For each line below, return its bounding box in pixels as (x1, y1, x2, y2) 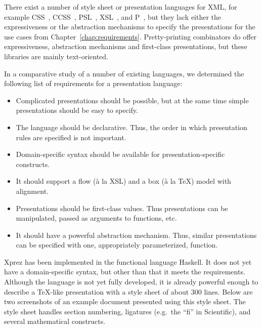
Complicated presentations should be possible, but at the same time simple (16, 95, 249, 105)
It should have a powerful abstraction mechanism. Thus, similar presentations (16, 229, 257, 240)
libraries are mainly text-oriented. (4, 51, 108, 61)
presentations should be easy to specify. (16, 105, 138, 115)
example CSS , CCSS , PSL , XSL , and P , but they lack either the (4, 11, 222, 22)
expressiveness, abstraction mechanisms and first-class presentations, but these (4, 41, 247, 52)
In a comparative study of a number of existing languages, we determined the (4, 68, 244, 78)
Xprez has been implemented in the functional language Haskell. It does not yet (4, 256, 252, 267)
